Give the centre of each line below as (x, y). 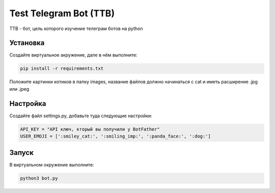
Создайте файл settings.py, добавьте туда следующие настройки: (81, 116)
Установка (27, 43)
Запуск (22, 153)
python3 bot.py (39, 178)
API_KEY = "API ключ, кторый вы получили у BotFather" (90, 129)
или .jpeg (19, 89)
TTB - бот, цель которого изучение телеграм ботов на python (76, 29)
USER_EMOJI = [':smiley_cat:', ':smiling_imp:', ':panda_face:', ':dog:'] (116, 136)
